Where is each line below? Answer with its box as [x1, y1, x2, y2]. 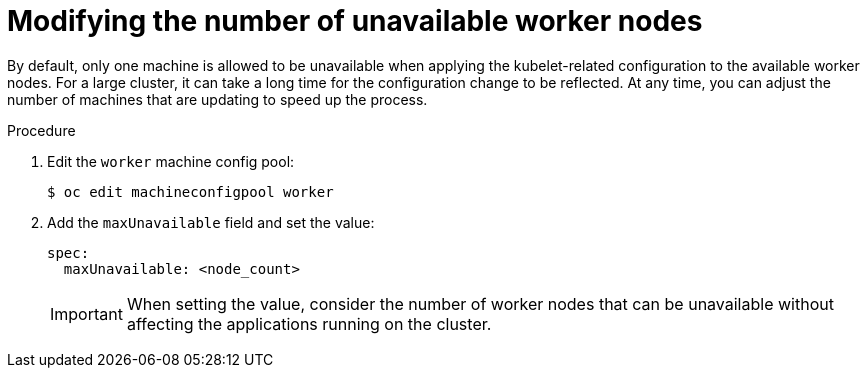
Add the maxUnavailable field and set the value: [47, 213, 375, 231]
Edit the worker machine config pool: [47, 152, 295, 170]
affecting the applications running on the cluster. [126, 313, 492, 334]
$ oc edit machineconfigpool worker [47, 183, 334, 200]
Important [50, 303, 123, 324]
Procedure [7, 121, 76, 139]
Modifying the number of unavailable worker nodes [7, 4, 703, 38]
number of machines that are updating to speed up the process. [7, 90, 428, 108]
